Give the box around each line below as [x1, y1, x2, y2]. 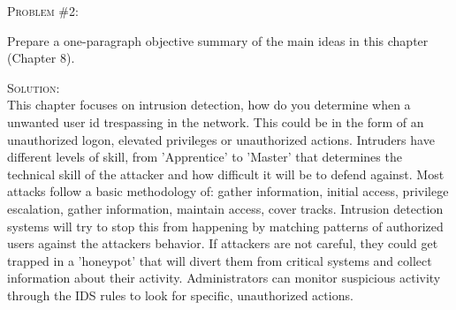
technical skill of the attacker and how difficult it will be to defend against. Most [7, 164, 445, 183]
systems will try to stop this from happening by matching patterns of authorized [7, 216, 444, 235]
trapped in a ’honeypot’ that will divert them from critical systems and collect [7, 251, 432, 269]
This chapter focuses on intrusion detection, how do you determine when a [7, 95, 411, 114]
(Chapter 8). [7, 49, 75, 67]
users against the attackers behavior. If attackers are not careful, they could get [7, 234, 438, 253]
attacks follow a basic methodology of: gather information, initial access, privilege [7, 182, 449, 200]
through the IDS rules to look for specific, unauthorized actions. [7, 285, 353, 304]
